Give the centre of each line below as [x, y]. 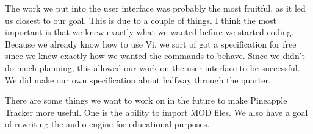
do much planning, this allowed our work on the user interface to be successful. [153, 67]
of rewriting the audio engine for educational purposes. [107, 124]
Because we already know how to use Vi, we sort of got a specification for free [151, 44]
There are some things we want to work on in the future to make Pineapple [146, 100]
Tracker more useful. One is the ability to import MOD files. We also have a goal [156, 112]
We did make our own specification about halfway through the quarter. [138, 79]
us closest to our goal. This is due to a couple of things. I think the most [141, 20]
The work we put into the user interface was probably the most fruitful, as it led [155, 8]
